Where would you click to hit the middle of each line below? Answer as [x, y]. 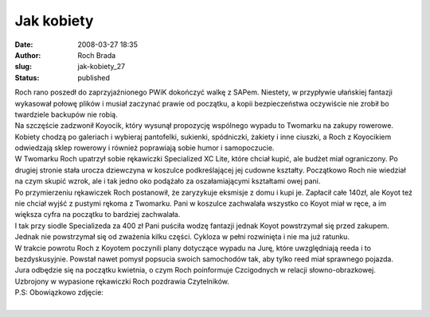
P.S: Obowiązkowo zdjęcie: [59, 292]
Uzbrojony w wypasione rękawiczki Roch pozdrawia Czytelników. [122, 281]
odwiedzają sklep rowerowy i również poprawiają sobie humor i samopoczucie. [145, 148]
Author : [28, 55]
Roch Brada [97, 55]
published [94, 77]
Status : [27, 77]
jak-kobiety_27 [102, 67]
